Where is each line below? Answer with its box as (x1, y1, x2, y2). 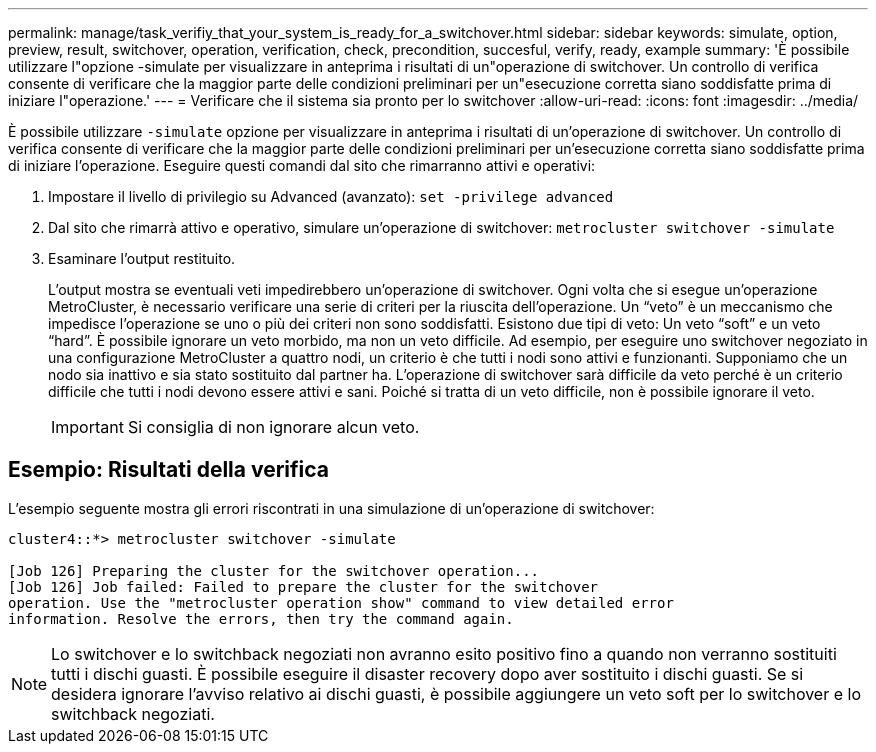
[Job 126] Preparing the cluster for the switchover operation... (8, 562, 540, 579)
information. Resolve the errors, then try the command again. (8, 610, 514, 627)
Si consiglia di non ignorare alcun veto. (127, 417, 420, 437)
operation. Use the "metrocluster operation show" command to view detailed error (8, 594, 674, 611)
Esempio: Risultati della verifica (8, 457, 329, 483)
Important (51, 417, 124, 437)
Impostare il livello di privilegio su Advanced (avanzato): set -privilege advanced (48, 188, 614, 205)
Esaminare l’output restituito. (48, 250, 236, 267)
